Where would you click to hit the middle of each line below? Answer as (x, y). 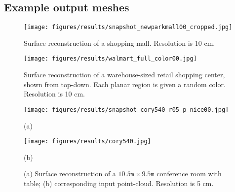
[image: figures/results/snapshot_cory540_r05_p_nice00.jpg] (126, 110)
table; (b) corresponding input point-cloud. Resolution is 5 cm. (119, 183)
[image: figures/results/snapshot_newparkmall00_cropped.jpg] (128, 27)
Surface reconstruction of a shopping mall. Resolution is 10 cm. (119, 43)
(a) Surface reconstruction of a (70, 174)
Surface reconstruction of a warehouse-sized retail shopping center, (124, 75)
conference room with (189, 174)
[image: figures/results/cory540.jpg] (87, 142)
